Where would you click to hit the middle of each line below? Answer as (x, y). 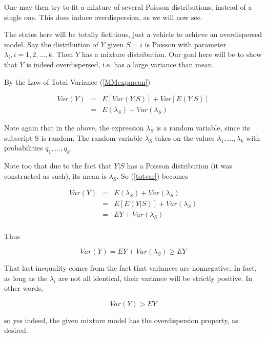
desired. (16, 330)
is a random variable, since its (203, 128)
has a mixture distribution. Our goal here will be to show (172, 54)
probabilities (24, 148)
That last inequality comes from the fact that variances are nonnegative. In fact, (130, 268)
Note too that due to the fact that (58, 166)
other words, (24, 288)
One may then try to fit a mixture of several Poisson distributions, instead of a (128, 7)
